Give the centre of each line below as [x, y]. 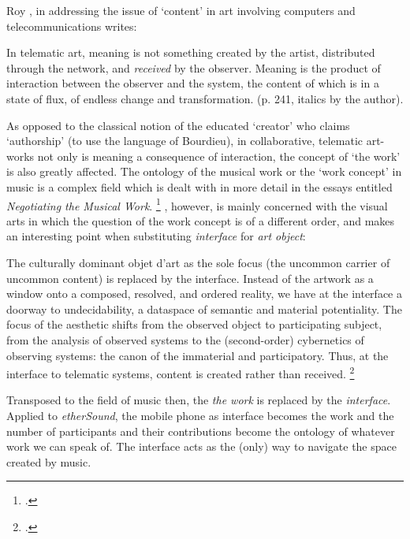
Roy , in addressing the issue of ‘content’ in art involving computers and [181, 10]
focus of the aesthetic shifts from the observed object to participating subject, [194, 324]
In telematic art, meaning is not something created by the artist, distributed [191, 52]
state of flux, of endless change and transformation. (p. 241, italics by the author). [205, 98]
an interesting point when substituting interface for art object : [156, 236]
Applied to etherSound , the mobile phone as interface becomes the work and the [200, 415]
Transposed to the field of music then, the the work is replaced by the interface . [199, 400]
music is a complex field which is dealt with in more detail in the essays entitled [199, 186]
